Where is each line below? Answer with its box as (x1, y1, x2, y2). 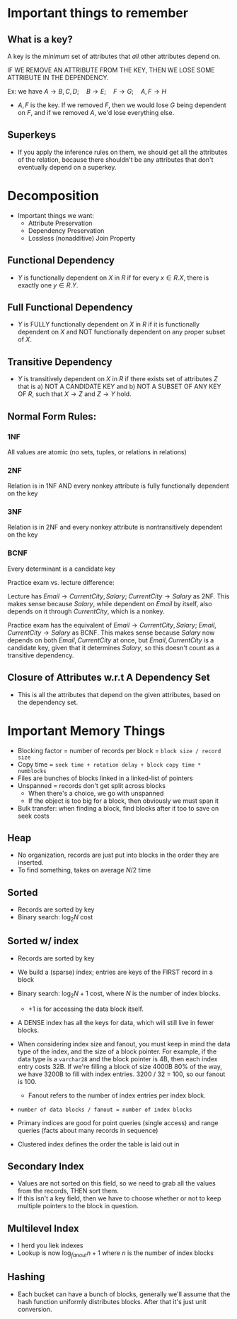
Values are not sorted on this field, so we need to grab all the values (17, 1179, 216, 1188)
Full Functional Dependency (7, 301, 133, 313)
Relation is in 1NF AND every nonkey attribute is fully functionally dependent (7, 481, 229, 491)
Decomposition (7, 188, 99, 204)
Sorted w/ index (7, 935, 79, 947)
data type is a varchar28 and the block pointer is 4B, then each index (17, 1054, 218, 1063)
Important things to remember (7, 5, 189, 21)
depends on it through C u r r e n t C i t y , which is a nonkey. (7, 607, 165, 615)
